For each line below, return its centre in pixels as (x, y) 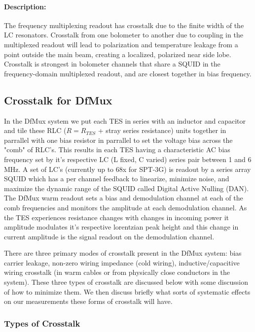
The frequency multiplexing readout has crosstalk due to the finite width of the (124, 25)
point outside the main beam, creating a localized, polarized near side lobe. (118, 54)
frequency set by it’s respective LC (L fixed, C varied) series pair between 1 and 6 (128, 159)
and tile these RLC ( (35, 130)
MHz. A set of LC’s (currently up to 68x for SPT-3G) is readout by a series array (127, 169)
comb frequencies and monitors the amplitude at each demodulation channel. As (126, 207)
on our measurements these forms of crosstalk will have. (88, 301)
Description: (25, 6)
